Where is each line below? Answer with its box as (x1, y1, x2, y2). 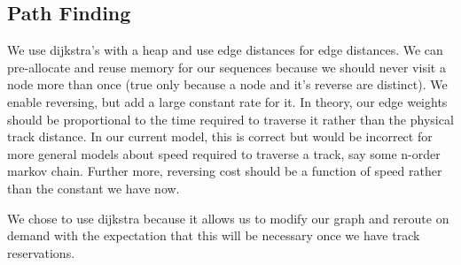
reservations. (7, 243, 75, 261)
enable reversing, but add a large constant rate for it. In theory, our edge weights (7, 92, 448, 110)
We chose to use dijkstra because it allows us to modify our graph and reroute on (7, 208, 449, 227)
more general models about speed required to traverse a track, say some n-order (7, 144, 441, 163)
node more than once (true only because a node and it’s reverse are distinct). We (7, 75, 448, 94)
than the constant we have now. (7, 178, 180, 197)
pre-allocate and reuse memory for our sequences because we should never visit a (7, 57, 446, 76)
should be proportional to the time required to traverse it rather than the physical (7, 110, 454, 128)
